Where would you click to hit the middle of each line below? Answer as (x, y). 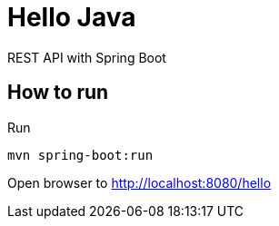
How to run (58, 93)
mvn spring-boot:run (80, 155)
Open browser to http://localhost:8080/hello (139, 182)
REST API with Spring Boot (87, 57)
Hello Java (72, 17)
